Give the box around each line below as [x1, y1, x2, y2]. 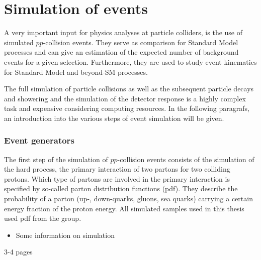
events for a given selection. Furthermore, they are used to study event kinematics [4, 56, 257, 67]
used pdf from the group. [4, 213, 81, 223]
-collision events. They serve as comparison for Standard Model [43, 37, 238, 47]
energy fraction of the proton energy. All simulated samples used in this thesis [4, 203, 244, 213]
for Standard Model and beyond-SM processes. [4, 66, 148, 77]
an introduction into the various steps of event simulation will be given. [4, 112, 224, 123]
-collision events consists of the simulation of [117, 154, 254, 164]
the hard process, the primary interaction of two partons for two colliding [4, 164, 230, 174]
